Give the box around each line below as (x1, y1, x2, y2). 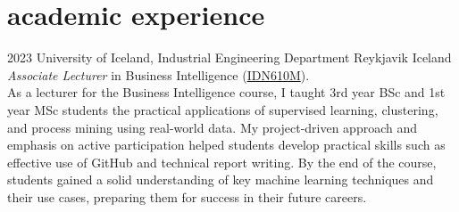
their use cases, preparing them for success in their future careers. (7, 187, 367, 206)
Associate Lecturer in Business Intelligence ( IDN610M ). (7, 65, 310, 84)
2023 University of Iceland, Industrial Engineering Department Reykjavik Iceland (7, 48, 452, 67)
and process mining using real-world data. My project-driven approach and (7, 118, 418, 136)
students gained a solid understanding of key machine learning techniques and (7, 170, 434, 189)
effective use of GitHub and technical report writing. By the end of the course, (7, 152, 437, 171)
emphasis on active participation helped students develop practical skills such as (7, 135, 446, 154)
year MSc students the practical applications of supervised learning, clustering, (7, 100, 438, 118)
